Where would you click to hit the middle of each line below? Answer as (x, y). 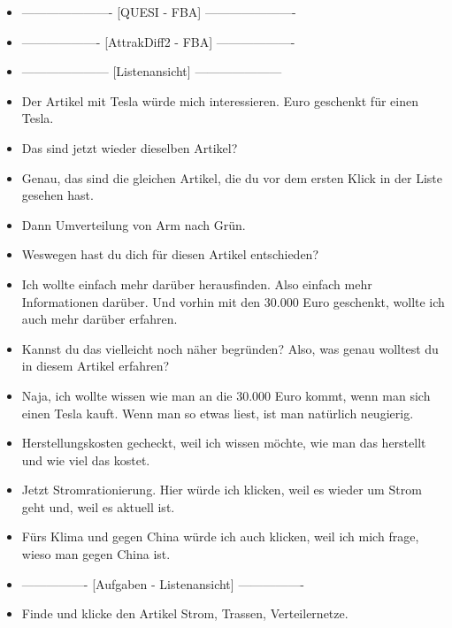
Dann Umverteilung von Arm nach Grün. (134, 224)
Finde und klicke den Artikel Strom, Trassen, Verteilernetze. (185, 613)
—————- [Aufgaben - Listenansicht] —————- (163, 583)
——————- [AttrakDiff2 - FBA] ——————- (158, 41)
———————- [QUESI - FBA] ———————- (159, 11)
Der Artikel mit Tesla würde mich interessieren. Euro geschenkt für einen (220, 100)
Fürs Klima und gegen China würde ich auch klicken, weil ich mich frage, (220, 536)
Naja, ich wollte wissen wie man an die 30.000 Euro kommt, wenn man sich (226, 395)
